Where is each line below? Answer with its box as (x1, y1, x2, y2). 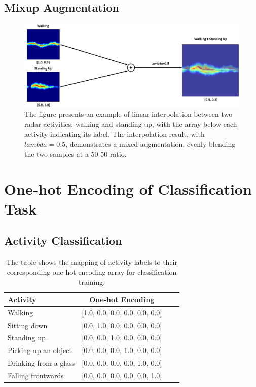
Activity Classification (4, 233, 122, 249)
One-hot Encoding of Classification (4, 178, 252, 199)
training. (79, 276, 105, 287)
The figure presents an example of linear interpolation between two (24, 109, 233, 119)
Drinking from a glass (8, 358, 75, 368)
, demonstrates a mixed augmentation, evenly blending (65, 138, 236, 149)
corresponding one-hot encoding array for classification (7, 266, 177, 277)
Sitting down (8, 320, 48, 330)
